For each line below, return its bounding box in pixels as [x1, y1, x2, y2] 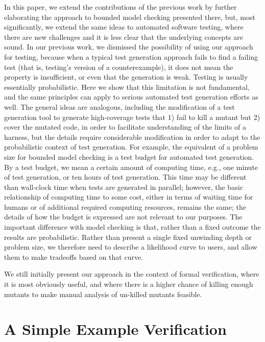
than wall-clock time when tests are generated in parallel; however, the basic [4, 181, 243, 192]
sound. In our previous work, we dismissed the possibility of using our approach [4, 41, 253, 52]
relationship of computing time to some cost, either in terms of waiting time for [4, 191, 253, 202]
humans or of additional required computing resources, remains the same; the [4, 201, 246, 212]
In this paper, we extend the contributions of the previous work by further [4, 2, 237, 12]
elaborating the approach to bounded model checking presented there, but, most [4, 11, 255, 22]
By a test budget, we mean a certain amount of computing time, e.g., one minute [4, 161, 258, 172]
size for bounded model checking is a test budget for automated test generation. [4, 151, 254, 162]
